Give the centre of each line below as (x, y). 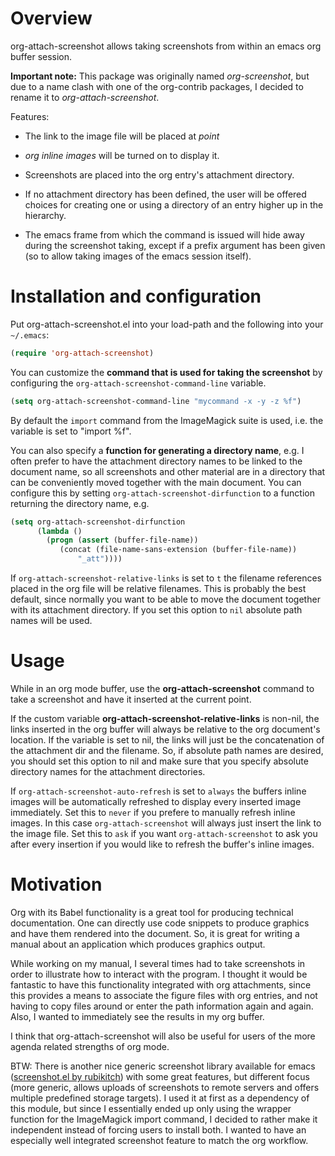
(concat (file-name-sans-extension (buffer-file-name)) (178, 550)
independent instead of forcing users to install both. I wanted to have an (158, 1129)
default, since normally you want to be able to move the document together (165, 599)
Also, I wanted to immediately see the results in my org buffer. (137, 1016)
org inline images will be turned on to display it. (122, 155)
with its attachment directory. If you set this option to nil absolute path (156, 610)
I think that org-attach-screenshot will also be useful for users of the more (163, 1036)
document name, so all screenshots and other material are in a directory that (168, 471)
